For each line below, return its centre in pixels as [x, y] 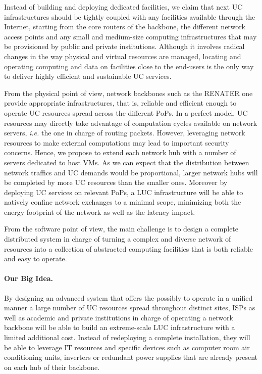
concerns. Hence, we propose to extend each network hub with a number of [120, 152]
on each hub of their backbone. [52, 367]
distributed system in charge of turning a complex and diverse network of [118, 239]
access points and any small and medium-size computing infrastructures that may [130, 36]
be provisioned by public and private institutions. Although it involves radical [124, 46]
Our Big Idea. [29, 278]
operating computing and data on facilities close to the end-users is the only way [129, 66]
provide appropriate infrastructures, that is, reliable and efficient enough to [120, 103]
